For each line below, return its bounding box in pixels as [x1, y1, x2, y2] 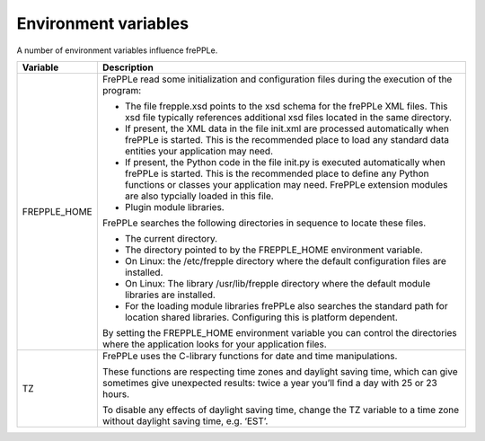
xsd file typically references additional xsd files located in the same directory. [124, 110, 453, 123]
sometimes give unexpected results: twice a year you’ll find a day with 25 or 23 [101, 376, 437, 389]
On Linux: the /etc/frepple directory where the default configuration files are [124, 254, 446, 267]
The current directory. [124, 232, 218, 244]
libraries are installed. [124, 288, 216, 301]
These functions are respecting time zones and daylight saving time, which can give [101, 365, 458, 377]
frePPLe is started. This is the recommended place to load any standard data [124, 133, 449, 146]
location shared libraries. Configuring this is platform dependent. [124, 311, 399, 323]
